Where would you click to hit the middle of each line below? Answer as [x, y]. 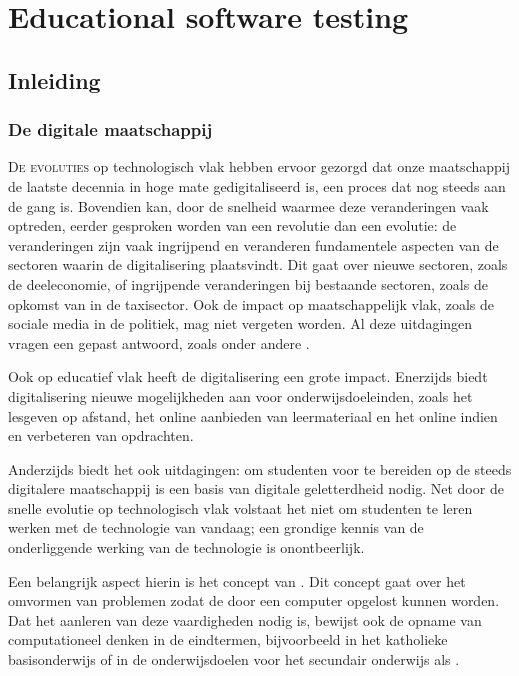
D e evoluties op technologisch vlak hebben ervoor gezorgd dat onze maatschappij [259, 166]
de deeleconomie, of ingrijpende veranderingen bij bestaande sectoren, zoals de [248, 283]
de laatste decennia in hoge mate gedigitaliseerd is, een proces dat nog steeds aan [257, 185]
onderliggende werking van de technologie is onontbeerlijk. [186, 547]
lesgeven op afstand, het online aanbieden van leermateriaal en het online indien [253, 415]
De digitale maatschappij [110, 129]
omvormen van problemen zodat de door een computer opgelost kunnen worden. [254, 600]
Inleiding [54, 79]
